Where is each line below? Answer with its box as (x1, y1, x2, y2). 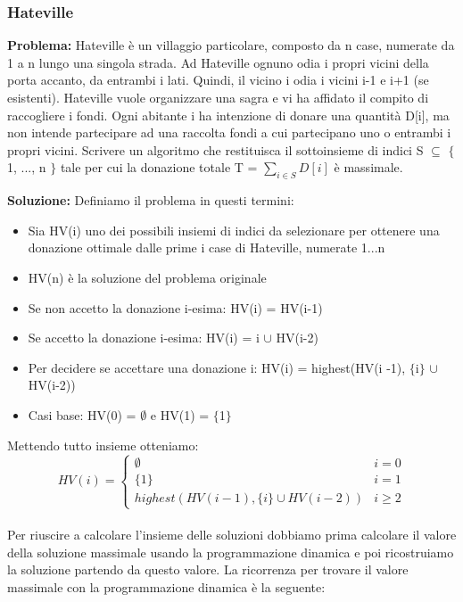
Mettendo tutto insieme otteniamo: (7, 435, 199, 454)
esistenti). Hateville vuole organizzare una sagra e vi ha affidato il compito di (7, 88, 429, 106)
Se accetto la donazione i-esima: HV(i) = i (28, 328, 260, 347)
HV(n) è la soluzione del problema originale (28, 268, 267, 286)
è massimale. (334, 158, 403, 177)
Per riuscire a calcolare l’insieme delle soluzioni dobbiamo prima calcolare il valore (7, 525, 457, 544)
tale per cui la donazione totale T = (60, 158, 258, 177)
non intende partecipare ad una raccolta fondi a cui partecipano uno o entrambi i (7, 123, 451, 142)
